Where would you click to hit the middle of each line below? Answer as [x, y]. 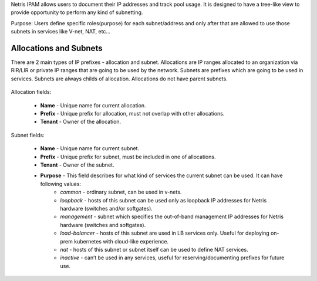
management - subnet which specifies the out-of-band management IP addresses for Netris [172, 216]
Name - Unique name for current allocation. [93, 105]
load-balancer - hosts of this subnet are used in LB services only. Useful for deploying [165, 233]
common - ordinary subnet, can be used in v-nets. [121, 192]
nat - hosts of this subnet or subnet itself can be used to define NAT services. [154, 249]
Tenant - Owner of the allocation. [81, 122]
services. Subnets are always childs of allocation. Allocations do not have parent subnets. [119, 79]
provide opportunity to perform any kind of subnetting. [77, 12]
